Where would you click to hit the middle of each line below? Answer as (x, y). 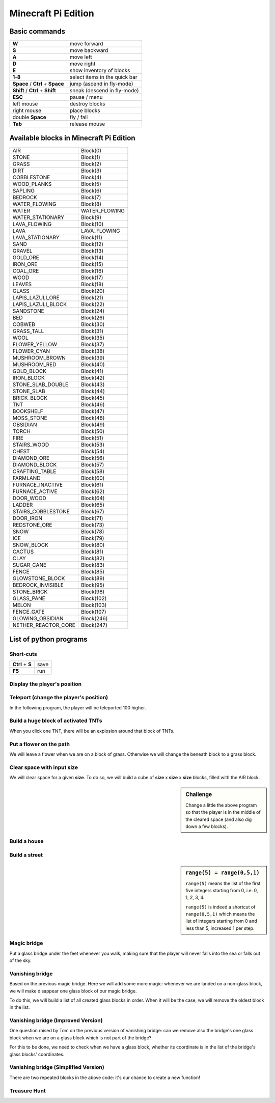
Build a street (26, 854)
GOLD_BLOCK (30, 371)
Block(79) (92, 538)
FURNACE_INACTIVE (38, 485)
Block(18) (92, 284)
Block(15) (92, 264)
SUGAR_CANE (30, 565)
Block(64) (93, 498)
